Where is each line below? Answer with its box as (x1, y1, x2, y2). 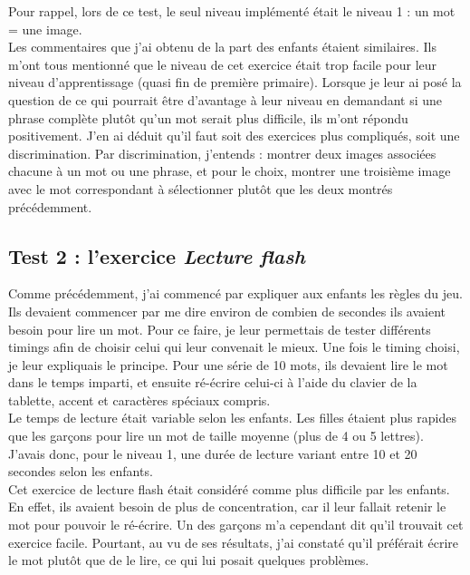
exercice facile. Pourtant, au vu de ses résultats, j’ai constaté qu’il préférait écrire (8, 532, 459, 551)
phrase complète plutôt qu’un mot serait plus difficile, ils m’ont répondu (8, 108, 408, 127)
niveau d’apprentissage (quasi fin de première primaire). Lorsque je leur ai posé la (8, 73, 462, 92)
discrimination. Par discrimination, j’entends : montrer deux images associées (8, 143, 436, 162)
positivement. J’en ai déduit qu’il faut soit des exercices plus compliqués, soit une (8, 126, 460, 145)
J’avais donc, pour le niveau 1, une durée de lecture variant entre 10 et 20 (8, 443, 417, 463)
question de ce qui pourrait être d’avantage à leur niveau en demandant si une (8, 90, 443, 109)
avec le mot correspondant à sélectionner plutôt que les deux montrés (8, 179, 393, 198)
